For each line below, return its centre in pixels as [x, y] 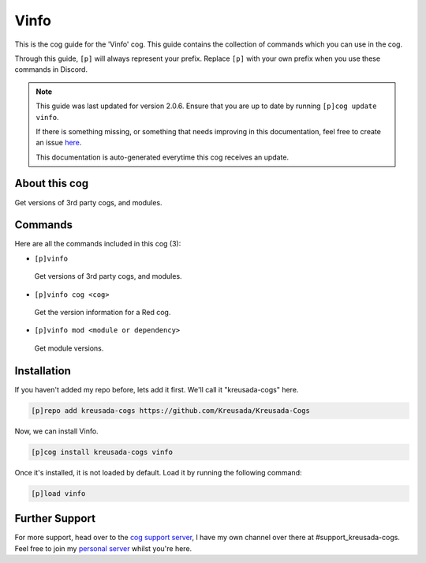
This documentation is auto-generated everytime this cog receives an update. [163, 157]
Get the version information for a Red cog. [103, 313]
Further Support [55, 518]
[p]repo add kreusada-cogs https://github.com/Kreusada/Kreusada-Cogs [171, 410]
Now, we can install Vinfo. [56, 431]
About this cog [52, 184]
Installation [43, 371]
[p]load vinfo [58, 493]
